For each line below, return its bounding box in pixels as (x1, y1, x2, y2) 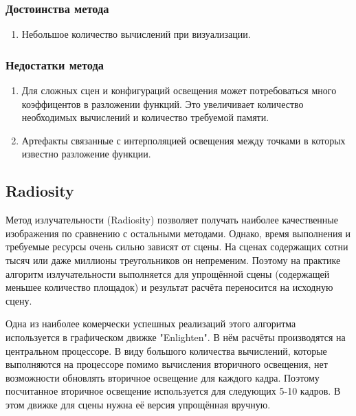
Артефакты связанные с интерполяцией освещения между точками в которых (21, 133, 346, 147)
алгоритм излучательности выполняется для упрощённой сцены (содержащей (5, 266, 330, 281)
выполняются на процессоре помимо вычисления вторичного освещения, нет (5, 357, 328, 371)
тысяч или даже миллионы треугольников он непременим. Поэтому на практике (5, 252, 341, 267)
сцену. (5, 293, 32, 307)
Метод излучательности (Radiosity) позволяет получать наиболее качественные (5, 212, 338, 227)
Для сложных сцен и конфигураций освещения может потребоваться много (21, 83, 337, 98)
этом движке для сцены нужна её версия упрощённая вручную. (5, 397, 271, 411)
